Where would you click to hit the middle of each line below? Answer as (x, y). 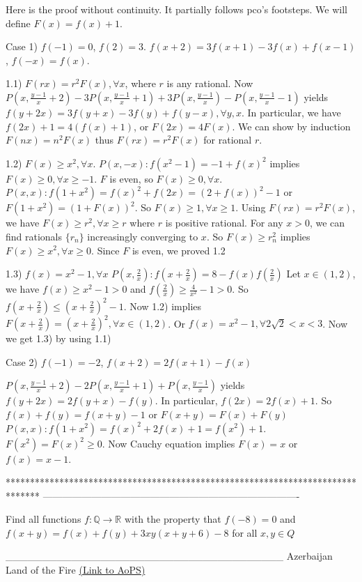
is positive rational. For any (224, 223)
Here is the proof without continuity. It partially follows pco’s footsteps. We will (176, 9)
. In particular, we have (291, 112)
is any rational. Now (210, 83)
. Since (105, 250)
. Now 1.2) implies (163, 306)
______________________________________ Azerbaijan (169, 556)
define (18, 23)
